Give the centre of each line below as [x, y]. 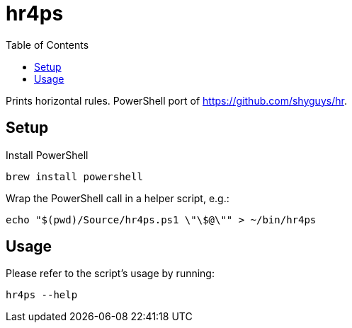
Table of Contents [47, 45]
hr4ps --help [42, 295]
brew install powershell [74, 176]
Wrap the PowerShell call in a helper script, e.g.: [118, 198]
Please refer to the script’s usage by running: [110, 274]
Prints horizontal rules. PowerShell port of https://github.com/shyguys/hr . [176, 100]
